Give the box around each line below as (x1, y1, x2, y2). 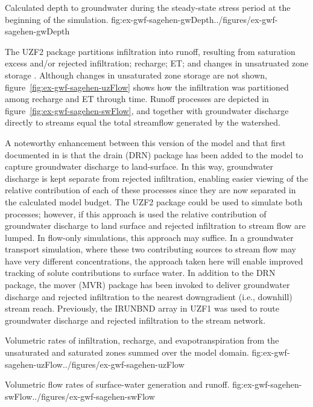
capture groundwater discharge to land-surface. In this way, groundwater (5, 160, 274, 173)
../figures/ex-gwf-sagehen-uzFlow (62, 357, 185, 370)
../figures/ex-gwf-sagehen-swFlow (32, 389, 155, 402)
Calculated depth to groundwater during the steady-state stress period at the (5, 1, 291, 13)
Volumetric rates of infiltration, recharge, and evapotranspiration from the (5, 334, 279, 347)
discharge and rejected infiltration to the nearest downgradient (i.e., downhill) (5, 290, 292, 303)
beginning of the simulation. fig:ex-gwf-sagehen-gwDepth (5, 13, 214, 25)
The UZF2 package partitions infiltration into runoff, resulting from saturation (5, 45, 296, 57)
